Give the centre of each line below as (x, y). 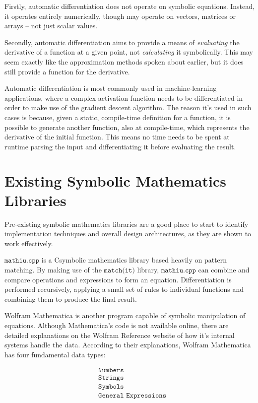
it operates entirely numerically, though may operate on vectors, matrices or (120, 16)
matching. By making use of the (53, 269)
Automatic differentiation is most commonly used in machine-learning (111, 88)
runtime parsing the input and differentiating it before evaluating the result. (120, 146)
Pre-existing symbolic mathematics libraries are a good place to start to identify (127, 224)
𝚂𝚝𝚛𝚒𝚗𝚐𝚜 (111, 378)
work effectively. (29, 243)
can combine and (224, 269)
